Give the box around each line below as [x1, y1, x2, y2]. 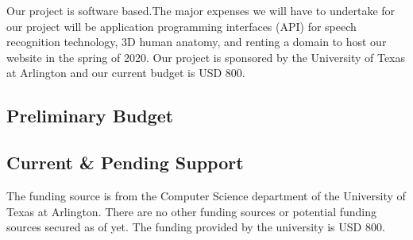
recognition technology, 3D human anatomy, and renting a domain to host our [6, 33, 387, 50]
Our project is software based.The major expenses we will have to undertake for [6, 2, 396, 18]
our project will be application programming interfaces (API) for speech [6, 17, 357, 34]
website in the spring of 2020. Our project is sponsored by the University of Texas [6, 48, 406, 65]
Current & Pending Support [6, 150, 244, 175]
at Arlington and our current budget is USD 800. [6, 64, 245, 81]
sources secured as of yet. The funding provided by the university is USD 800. [6, 219, 385, 235]
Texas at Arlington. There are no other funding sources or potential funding [6, 203, 377, 219]
